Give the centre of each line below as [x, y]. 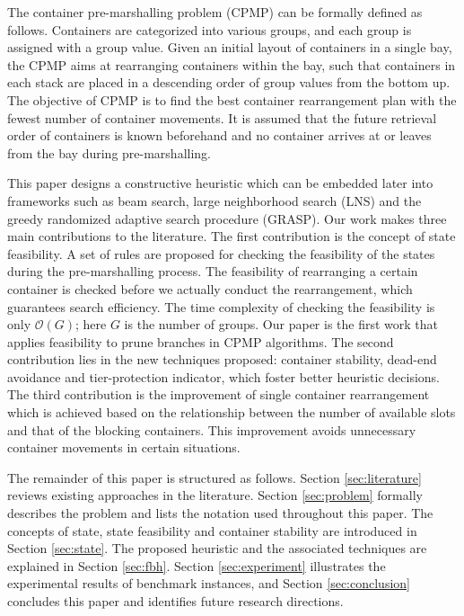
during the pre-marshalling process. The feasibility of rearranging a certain [213, 271]
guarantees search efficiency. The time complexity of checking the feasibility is [221, 306]
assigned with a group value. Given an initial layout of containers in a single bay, [230, 47]
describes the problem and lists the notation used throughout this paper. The [220, 513]
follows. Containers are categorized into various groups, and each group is [210, 29]
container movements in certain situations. [124, 447]
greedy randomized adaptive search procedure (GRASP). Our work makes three [227, 218]
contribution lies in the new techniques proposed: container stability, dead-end [222, 359]
